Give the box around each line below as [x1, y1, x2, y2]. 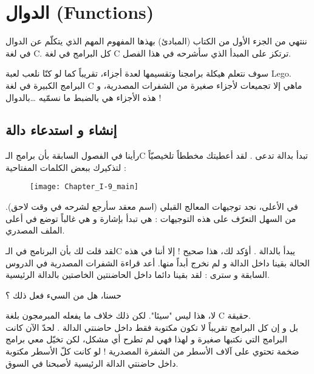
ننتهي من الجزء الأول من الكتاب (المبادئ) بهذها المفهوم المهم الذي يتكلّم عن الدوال [5, 35, 307, 47]
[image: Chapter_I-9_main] [30, 182, 138, 192]
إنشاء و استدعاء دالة [5, 120, 117, 139]
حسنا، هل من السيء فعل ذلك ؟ [5, 288, 121, 301]
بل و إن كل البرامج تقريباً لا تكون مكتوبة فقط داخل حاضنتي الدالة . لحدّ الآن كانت [5, 320, 298, 333]
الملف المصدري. [5, 224, 65, 237]
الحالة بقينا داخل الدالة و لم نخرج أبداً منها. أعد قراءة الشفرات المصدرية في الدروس [5, 256, 310, 269]
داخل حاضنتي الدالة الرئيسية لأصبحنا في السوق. [5, 356, 179, 369]
